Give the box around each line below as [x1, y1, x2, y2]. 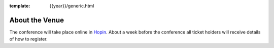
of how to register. [9, 36, 48, 42]
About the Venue [9, 15, 64, 24]
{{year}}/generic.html [49, 3, 94, 8]
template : [9, 3, 30, 8]
